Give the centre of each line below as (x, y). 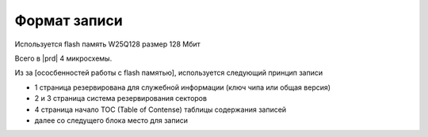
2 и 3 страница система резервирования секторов (121, 98)
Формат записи (69, 20)
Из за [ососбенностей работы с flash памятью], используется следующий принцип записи (169, 73)
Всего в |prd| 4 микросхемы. (63, 58)
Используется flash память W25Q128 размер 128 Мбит (108, 44)
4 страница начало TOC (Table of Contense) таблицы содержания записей (160, 109)
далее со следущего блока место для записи (111, 120)
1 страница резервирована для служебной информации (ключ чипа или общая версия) (183, 87)
